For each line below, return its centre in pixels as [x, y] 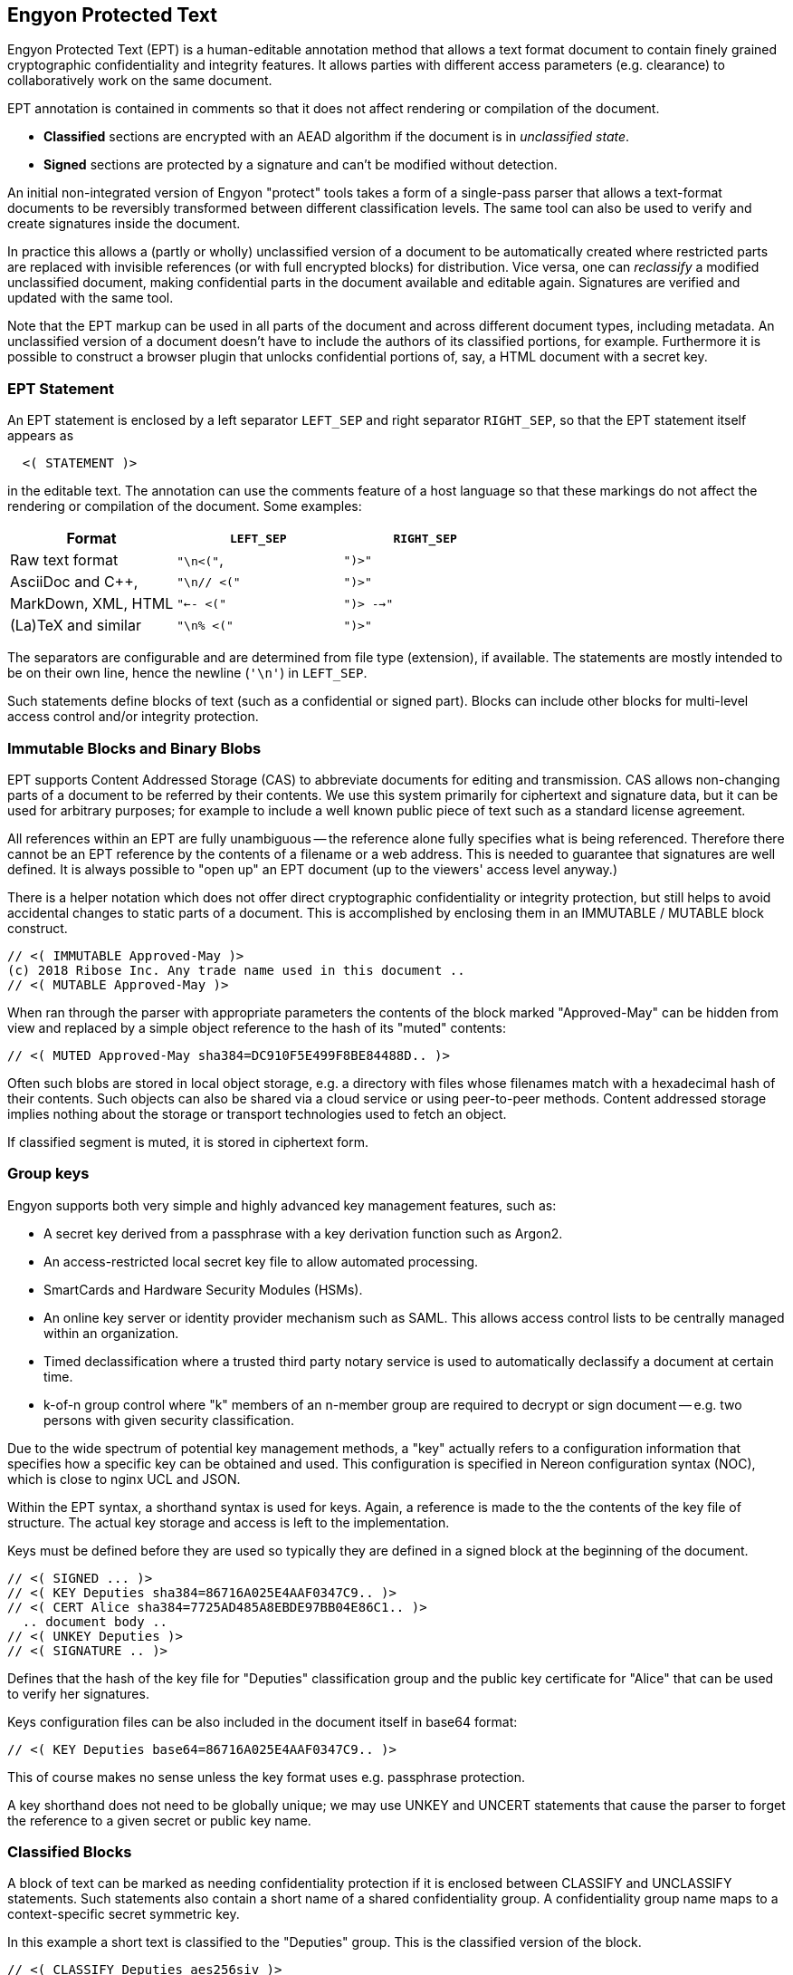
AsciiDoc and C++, [74, 582]
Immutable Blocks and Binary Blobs [134, 748]
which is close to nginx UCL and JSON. [124, 1479]
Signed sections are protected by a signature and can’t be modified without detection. [301, 165]
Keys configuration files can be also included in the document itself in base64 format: [263, 1721]
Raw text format [64, 560]
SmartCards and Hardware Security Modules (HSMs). [203, 1289]
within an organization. [111, 1333]
